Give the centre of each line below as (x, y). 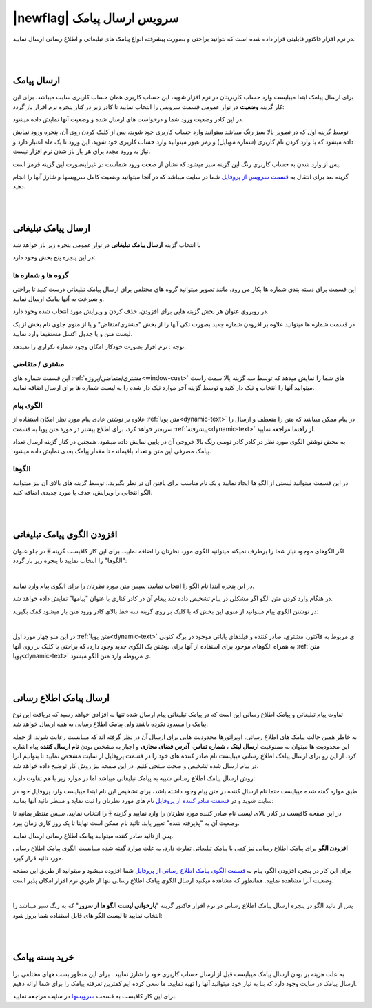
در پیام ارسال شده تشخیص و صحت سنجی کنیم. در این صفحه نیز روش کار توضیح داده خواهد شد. (136, 765)
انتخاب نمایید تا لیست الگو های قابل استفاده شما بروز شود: (87, 915)
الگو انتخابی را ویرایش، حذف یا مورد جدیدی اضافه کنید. (83, 492)
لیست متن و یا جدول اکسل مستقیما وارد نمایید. (73, 334)
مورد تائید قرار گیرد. (38, 858)
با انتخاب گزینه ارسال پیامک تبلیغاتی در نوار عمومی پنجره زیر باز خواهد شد (107, 245)
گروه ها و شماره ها (41, 275)
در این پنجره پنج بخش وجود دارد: (54, 257)
